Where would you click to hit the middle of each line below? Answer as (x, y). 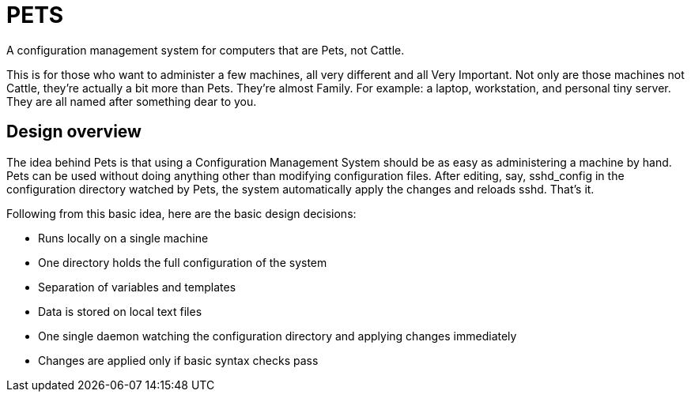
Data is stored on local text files (120, 311)
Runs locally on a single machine (123, 238)
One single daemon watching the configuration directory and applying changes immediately (278, 336)
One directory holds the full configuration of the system (183, 262)
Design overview (74, 132)
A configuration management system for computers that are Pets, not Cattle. (206, 50)
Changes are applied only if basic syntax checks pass (178, 360)
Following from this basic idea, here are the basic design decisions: (181, 213)
